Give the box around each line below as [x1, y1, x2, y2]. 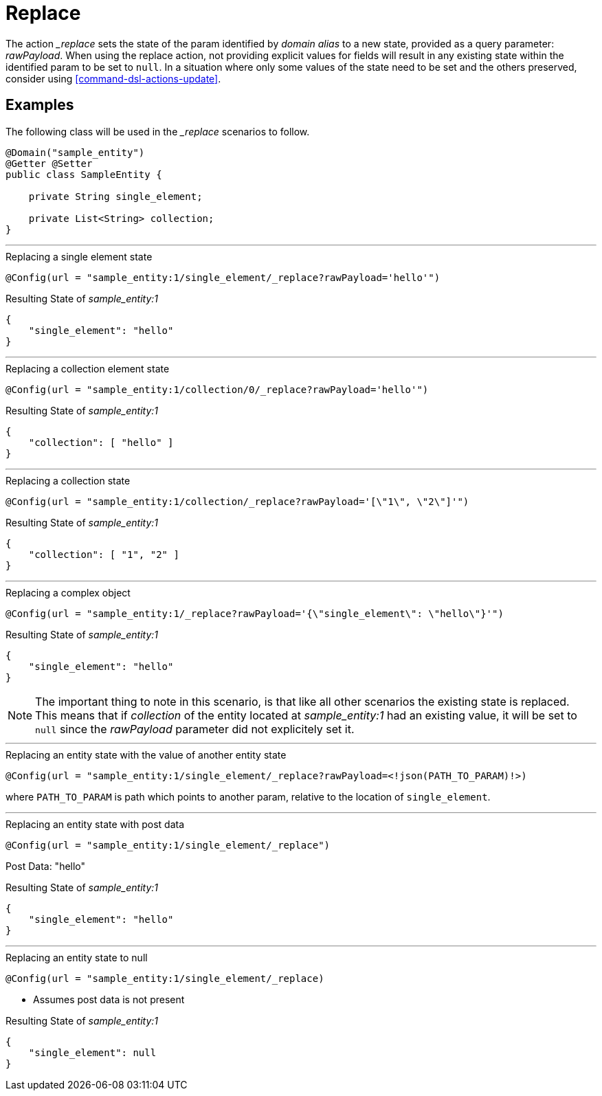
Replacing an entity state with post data [5, 818, 185, 830]
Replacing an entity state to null [5, 951, 148, 963]
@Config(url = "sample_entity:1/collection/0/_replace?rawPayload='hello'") [5, 383, 429, 395]
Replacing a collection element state [5, 362, 170, 374]
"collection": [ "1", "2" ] [28, 548, 179, 560]
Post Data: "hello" [5, 860, 86, 872]
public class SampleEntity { [5, 168, 162, 180]
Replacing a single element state [5, 250, 153, 262]
